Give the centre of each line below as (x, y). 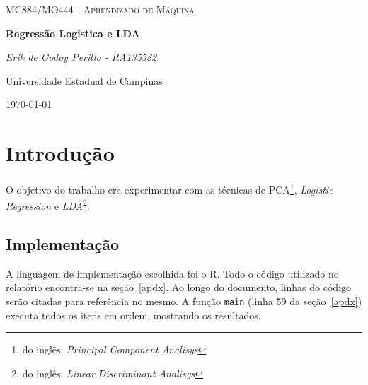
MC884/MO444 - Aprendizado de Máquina (100, 9)
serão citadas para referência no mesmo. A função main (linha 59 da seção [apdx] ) (184, 301)
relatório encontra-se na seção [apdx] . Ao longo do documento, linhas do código (179, 287)
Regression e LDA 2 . (48, 205)
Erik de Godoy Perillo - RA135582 (81, 57)
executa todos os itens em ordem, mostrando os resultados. (133, 315)
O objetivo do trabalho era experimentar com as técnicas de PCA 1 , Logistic (169, 188)
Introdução (60, 153)
